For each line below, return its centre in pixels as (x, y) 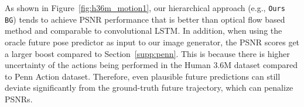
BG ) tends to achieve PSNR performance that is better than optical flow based (145, 19)
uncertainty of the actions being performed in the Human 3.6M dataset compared (151, 65)
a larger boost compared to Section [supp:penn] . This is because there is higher (147, 53)
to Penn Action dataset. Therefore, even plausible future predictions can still (143, 76)
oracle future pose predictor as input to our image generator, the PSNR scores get (152, 42)
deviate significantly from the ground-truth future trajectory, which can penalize (149, 88)
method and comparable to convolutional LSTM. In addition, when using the (144, 31)
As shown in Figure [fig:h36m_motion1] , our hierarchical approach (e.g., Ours (145, 8)
